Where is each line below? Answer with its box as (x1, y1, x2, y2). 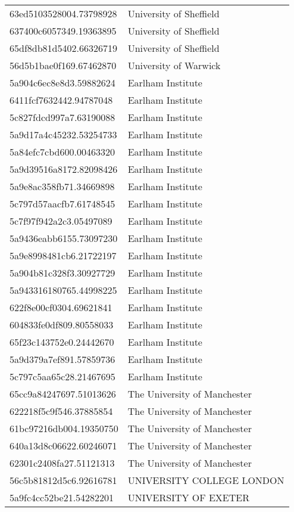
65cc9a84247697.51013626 (10, 387, 116, 401)
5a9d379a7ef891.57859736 (10, 352, 115, 366)
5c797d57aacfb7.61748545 (10, 197, 115, 210)
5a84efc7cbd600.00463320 (10, 145, 115, 159)
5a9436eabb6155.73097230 (10, 231, 118, 245)
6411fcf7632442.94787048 (10, 93, 113, 107)
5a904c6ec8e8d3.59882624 (10, 76, 115, 89)
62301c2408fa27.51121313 (10, 456, 115, 470)
